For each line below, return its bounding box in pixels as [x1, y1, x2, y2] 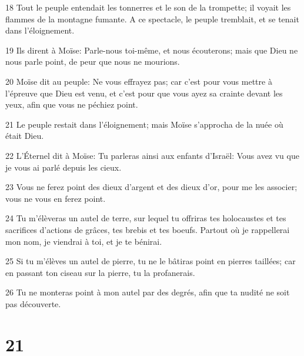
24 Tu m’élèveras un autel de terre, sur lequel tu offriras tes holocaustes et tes [5, 212, 286, 224]
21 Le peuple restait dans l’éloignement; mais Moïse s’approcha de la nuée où [5, 118, 283, 130]
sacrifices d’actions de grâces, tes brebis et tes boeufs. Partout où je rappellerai [5, 223, 290, 235]
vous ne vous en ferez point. [5, 192, 106, 204]
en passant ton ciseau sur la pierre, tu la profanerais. [5, 266, 195, 278]
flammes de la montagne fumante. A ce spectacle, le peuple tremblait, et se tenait [5, 12, 299, 25]
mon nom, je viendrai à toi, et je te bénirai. [5, 235, 162, 247]
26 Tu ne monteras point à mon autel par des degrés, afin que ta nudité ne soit [5, 286, 290, 298]
